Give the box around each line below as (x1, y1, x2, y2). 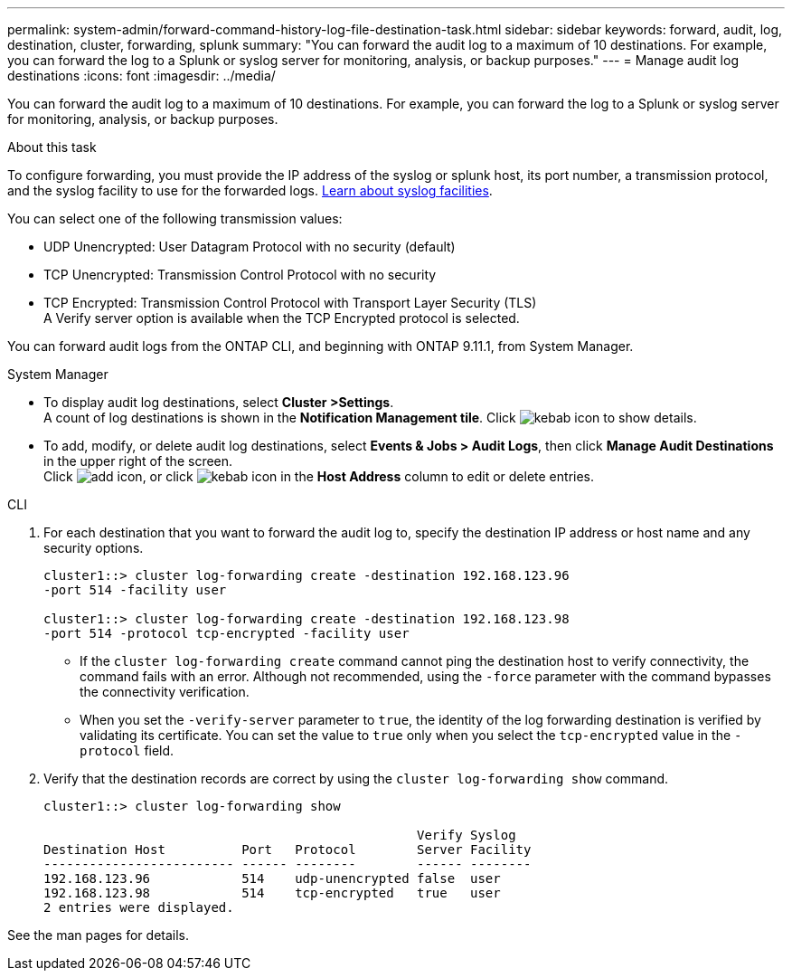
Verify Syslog (417, 828, 516, 842)
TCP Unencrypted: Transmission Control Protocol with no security (43, 267, 437, 282)
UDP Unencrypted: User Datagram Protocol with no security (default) (43, 239, 456, 254)
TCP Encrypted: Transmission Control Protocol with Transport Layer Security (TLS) (43, 295, 537, 310)
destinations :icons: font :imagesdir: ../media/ (7, 68, 276, 83)
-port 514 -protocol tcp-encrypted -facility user (43, 626, 410, 641)
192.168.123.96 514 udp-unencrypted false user (43, 871, 501, 886)
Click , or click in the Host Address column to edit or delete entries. (43, 469, 595, 484)
